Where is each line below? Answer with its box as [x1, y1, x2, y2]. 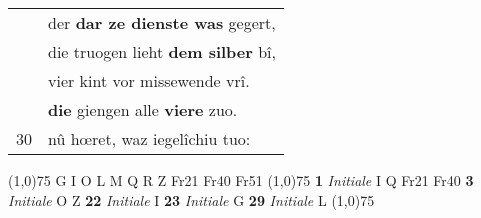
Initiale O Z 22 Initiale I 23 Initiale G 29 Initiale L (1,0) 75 [8, 189, 375, 210]
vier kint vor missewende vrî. [48, 69, 250, 92]
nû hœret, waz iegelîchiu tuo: [48, 127, 251, 150]
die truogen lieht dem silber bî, [48, 40, 276, 63]
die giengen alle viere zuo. [48, 98, 238, 121]
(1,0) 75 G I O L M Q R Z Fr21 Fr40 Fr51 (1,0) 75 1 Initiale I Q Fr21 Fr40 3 [8, 170, 474, 190]
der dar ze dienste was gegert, [48, 11, 276, 34]
